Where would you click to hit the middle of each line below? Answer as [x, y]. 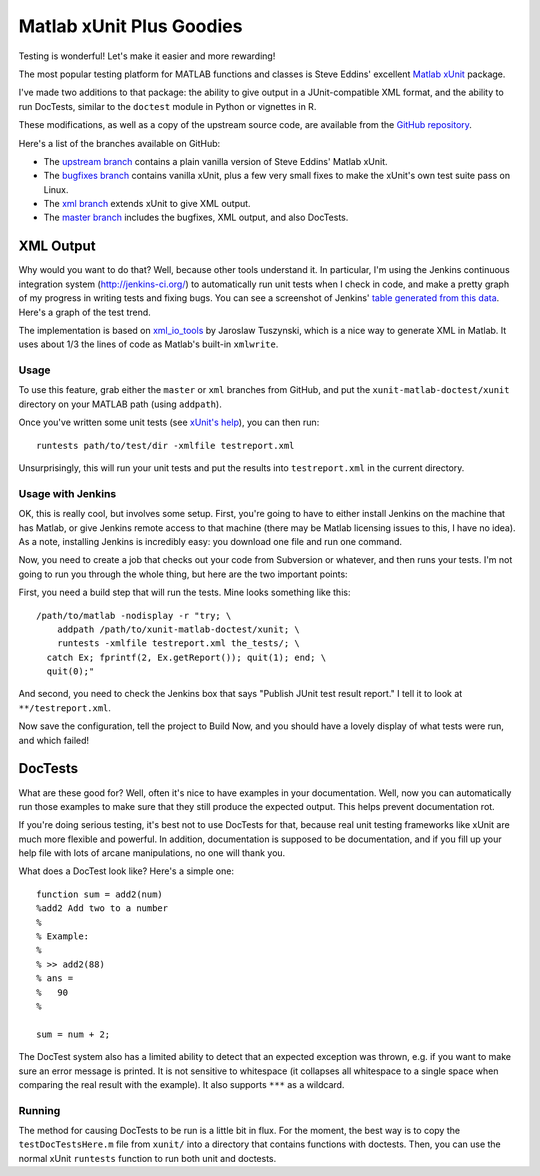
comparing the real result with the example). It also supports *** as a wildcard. [181, 1084]
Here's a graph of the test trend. [85, 312]
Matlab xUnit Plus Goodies [130, 26]
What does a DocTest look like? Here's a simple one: [126, 871]
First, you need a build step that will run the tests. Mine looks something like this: [184, 592]
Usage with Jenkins [67, 493]
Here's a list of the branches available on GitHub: [119, 143]
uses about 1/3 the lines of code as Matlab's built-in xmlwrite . [148, 344]
